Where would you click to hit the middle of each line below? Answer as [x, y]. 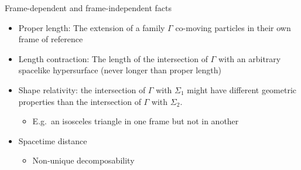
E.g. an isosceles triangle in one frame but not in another [136, 121]
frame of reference [51, 39]
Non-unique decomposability [83, 160]
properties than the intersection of [80, 101]
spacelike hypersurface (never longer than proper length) [120, 70]
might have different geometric [242, 89]
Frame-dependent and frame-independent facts [88, 8]
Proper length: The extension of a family [92, 27]
